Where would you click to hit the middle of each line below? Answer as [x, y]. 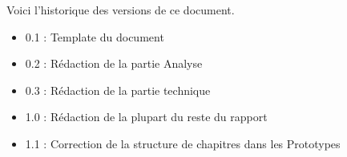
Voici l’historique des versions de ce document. [121, 10]
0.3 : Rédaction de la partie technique [118, 90]
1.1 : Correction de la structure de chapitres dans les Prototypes [183, 143]
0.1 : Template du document [95, 36]
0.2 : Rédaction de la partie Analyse [114, 63]
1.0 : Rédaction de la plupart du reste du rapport [146, 117]
